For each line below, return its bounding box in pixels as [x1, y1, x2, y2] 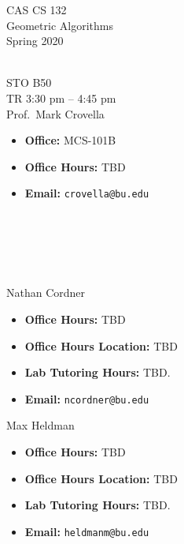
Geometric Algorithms [6, 17, 113, 33]
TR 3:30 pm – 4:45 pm [6, 89, 116, 106]
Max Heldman [6, 417, 75, 433]
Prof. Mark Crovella [6, 105, 105, 122]
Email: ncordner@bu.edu [24, 390, 149, 407]
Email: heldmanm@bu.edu [24, 523, 149, 539]
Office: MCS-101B [24, 132, 116, 148]
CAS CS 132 [6, 2, 67, 17]
